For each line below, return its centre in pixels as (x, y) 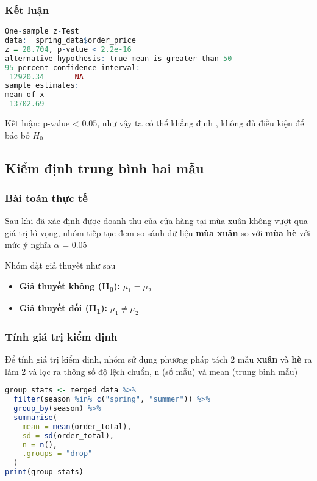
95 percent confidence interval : (73, 67)
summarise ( (35, 417)
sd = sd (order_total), (68, 436)
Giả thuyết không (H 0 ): (70, 286)
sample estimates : (42, 86)
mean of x (25, 95)
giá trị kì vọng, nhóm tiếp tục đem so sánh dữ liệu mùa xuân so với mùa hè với (158, 232)
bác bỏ (17, 135)
